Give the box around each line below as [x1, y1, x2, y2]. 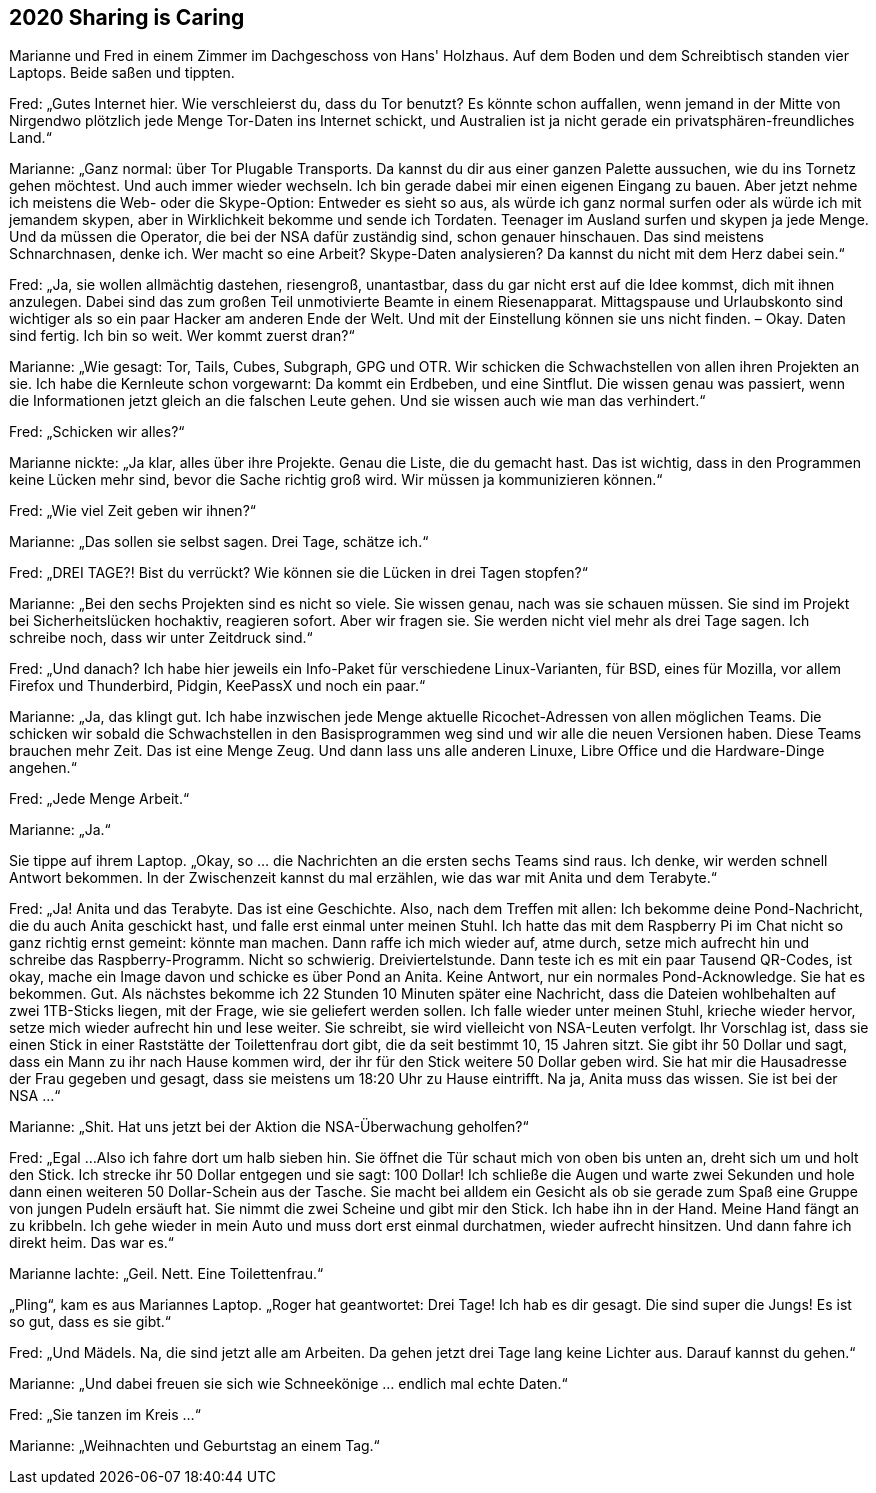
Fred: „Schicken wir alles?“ [9, 423, 185, 441]
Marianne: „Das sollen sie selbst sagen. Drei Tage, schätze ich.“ [9, 533, 429, 551]
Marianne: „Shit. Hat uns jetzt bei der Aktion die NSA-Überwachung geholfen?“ [9, 1118, 529, 1136]
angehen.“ [9, 759, 77, 777]
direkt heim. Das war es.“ [9, 1234, 174, 1252]
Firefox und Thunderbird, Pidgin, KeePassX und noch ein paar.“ [9, 677, 426, 695]
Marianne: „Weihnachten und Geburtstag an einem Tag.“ [9, 1437, 380, 1455]
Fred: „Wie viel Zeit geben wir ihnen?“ [9, 502, 256, 520]
